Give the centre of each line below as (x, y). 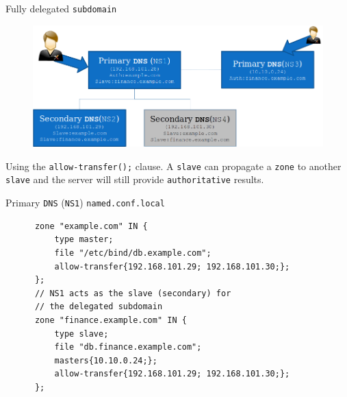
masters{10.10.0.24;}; (106, 360)
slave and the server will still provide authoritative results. (135, 179)
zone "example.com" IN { (91, 226)
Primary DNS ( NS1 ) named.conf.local (85, 203)
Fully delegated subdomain (61, 8)
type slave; (81, 334)
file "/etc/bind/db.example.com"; (133, 253)
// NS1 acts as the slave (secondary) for (133, 293)
